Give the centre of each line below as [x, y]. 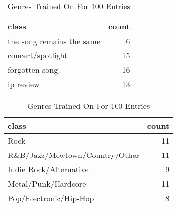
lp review [24, 84]
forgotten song [33, 70]
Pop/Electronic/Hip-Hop [51, 198]
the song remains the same [54, 41]
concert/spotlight [38, 55]
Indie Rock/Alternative [48, 169]
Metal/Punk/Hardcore [47, 184]
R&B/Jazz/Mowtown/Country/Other [74, 155]
